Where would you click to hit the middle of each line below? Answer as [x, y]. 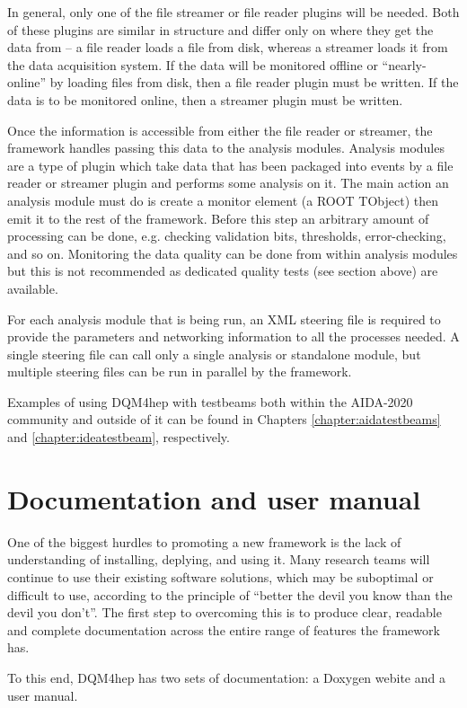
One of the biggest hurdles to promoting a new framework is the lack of [204, 541]
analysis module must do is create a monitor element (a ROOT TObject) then [223, 200]
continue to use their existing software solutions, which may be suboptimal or [220, 576]
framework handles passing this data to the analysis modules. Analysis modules [226, 148]
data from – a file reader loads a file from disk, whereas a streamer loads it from [228, 47]
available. [33, 288]
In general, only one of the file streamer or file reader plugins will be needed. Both [233, 12]
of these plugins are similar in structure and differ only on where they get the [220, 29]
